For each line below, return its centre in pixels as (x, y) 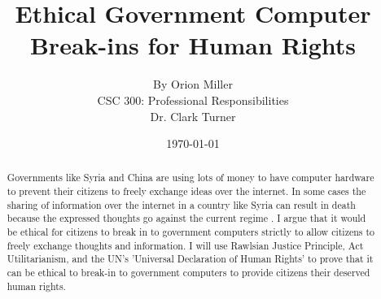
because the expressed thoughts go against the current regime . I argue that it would (186, 218)
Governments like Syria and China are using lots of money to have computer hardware (190, 178)
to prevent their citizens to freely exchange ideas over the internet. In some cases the (186, 191)
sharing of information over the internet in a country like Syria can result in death (181, 204)
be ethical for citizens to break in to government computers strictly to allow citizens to (191, 232)
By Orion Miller (193, 84)
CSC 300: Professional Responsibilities (193, 100)
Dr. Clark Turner (193, 116)
